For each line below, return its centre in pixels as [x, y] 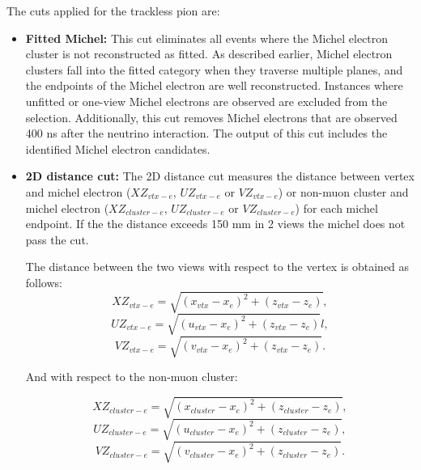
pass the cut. [57, 239]
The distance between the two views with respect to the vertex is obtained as [217, 267]
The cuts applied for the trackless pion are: [113, 11]
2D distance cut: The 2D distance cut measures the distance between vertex [220, 176]
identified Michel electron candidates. [118, 148]
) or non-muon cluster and [343, 191]
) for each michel [336, 207]
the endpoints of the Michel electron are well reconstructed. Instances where [214, 85]
